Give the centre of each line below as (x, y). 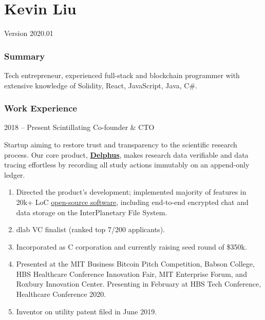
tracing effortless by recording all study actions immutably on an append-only (127, 165)
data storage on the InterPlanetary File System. (92, 212)
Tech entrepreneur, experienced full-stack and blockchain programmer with (122, 75)
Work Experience (41, 108)
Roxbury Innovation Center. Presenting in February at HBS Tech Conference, (139, 284)
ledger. (15, 174)
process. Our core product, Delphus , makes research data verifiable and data (126, 154)
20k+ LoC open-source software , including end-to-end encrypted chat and (132, 202)
